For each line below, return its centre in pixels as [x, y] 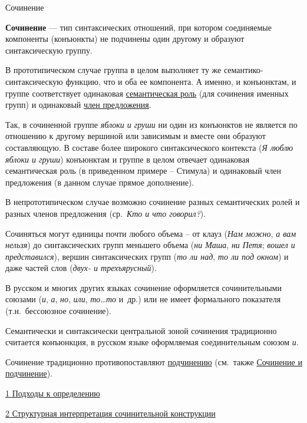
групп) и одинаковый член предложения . [78, 105]
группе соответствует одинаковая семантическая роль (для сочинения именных [147, 93]
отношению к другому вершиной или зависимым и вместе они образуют [136, 136]
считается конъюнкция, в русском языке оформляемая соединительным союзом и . [152, 342]
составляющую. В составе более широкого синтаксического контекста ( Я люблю [149, 147]
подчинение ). [29, 373]
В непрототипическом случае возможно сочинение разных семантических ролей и [153, 202]
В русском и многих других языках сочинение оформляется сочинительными [143, 287]
